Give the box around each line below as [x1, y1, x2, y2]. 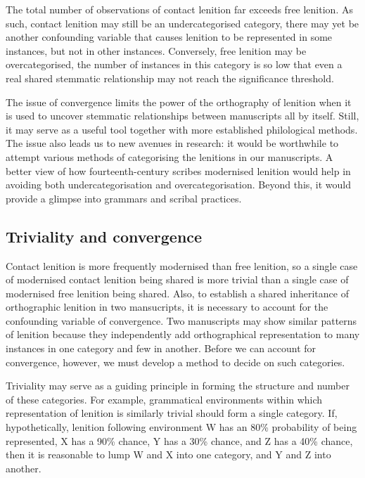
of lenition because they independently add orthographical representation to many [6, 327, 360, 342]
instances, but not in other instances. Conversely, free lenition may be [6, 43, 307, 58]
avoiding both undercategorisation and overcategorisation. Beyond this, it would [6, 177, 352, 192]
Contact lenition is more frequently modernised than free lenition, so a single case [6, 258, 358, 273]
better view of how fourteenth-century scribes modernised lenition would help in [6, 163, 351, 178]
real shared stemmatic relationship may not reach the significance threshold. [6, 70, 334, 85]
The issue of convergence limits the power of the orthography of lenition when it [6, 94, 352, 109]
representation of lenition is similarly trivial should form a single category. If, [6, 406, 338, 420]
